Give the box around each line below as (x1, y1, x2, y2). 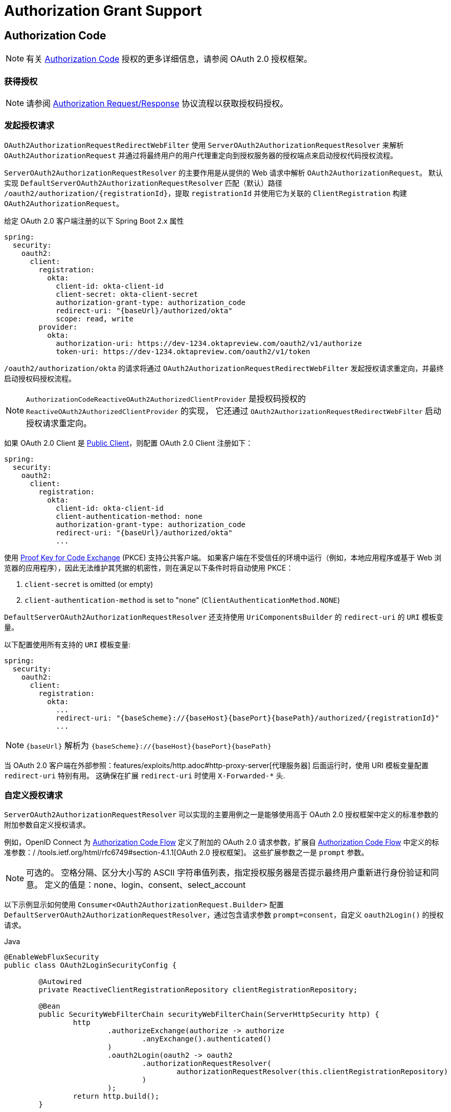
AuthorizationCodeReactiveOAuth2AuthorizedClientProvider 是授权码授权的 (26, 393, 306, 404)
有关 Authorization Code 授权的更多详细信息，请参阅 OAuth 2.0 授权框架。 (26, 54, 312, 64)
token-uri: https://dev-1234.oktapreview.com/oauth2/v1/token (56, 347, 310, 356)
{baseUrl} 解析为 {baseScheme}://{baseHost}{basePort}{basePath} (26, 740, 272, 751)
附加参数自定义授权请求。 (4, 820, 90, 830)
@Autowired (38, 977, 82, 986)
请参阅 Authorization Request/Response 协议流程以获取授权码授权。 (26, 98, 288, 108)
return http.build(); (73, 1092, 160, 1101)
